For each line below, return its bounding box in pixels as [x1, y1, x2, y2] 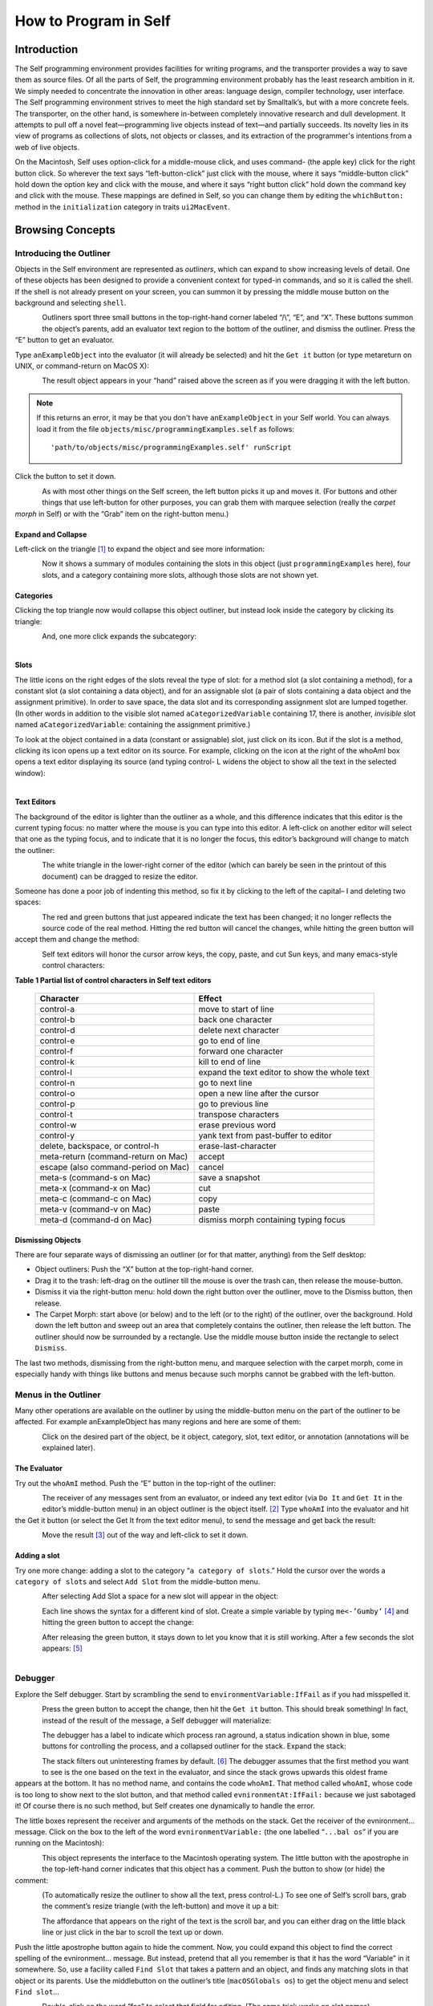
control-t [39, 1109, 73, 1120]
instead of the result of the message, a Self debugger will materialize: [42, 1716, 272, 1725]
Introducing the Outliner [14, 247, 111, 258]
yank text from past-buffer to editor [198, 1130, 332, 1141]
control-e [39, 1035, 75, 1046]
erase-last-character [198, 1140, 277, 1151]
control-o [39, 1088, 75, 1099]
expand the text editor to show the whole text [198, 1067, 370, 1078]
